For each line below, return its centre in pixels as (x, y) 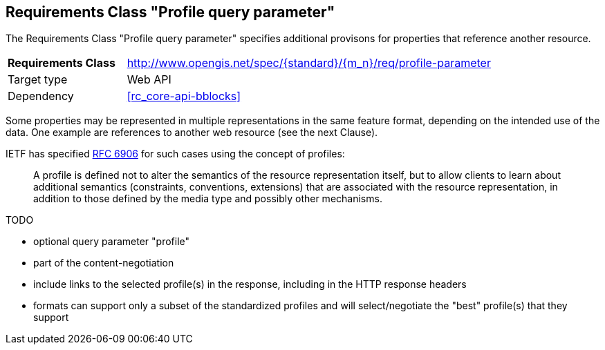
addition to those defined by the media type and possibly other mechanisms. (208, 199)
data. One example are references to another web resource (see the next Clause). (192, 133)
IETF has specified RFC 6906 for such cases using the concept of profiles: (175, 154)
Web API (149, 80)
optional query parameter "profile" (112, 242)
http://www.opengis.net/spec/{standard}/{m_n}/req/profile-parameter (309, 63)
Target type (38, 80)
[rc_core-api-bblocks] (184, 96)
